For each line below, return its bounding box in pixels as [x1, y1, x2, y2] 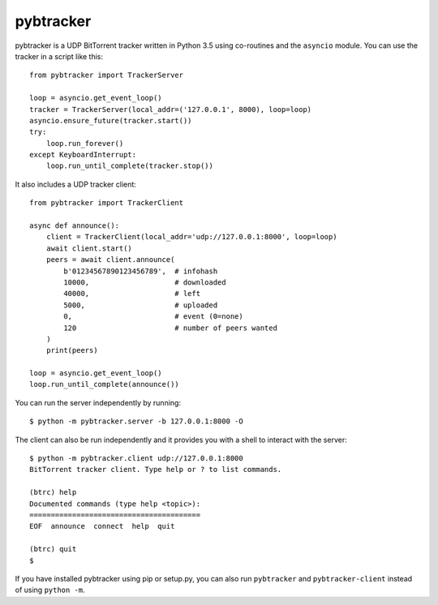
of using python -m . [15, 585, 85, 595]
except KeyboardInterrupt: [29, 150, 137, 160]
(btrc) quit [29, 544, 77, 554]
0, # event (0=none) [63, 312, 243, 321]
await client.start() [45, 243, 133, 253]
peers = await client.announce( [45, 255, 175, 264]
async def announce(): [29, 221, 120, 230]
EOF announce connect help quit [29, 521, 175, 531]
